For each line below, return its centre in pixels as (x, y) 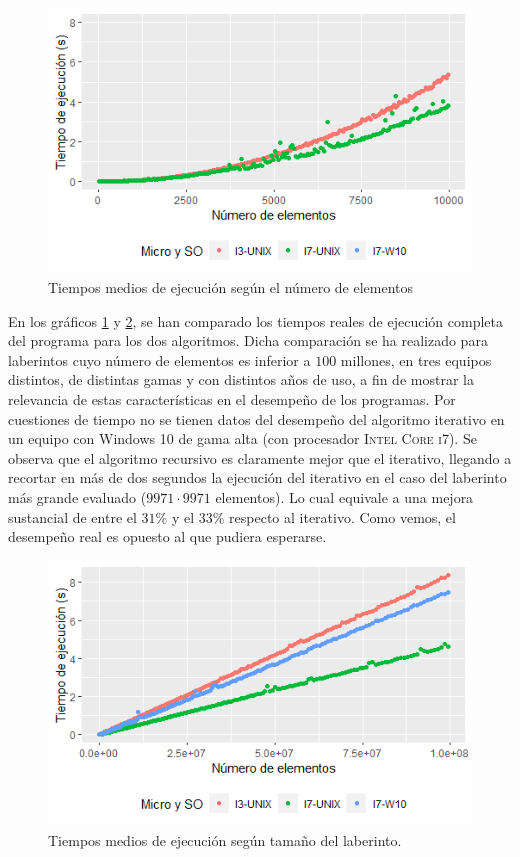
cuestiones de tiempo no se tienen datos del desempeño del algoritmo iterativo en (256, 418)
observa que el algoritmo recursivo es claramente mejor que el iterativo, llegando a (260, 457)
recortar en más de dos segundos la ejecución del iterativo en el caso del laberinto (257, 477)
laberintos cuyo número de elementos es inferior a (159, 359)
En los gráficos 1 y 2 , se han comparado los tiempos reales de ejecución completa (255, 320)
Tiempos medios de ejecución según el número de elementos (231, 287)
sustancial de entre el (72, 516)
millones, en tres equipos (416, 359)
